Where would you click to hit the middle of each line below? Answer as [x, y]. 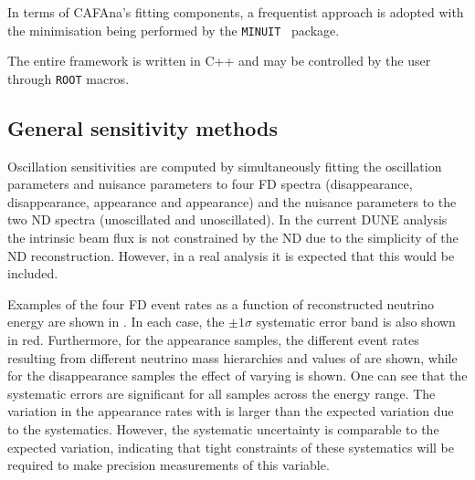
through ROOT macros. [69, 78]
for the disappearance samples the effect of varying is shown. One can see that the [237, 376]
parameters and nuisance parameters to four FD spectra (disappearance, [210, 184]
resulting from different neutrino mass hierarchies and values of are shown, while [232, 357]
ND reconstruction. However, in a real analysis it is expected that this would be [231, 255]
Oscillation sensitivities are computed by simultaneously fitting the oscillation [225, 166]
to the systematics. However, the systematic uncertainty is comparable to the [223, 429]
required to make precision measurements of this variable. [169, 465]
